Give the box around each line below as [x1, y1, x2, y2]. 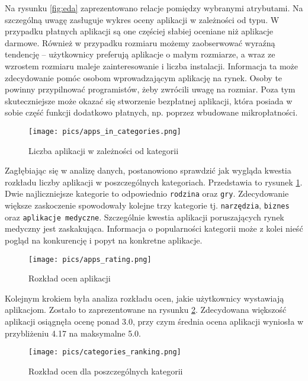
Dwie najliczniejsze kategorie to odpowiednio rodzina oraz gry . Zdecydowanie [5, 187, 289, 200]
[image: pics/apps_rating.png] [28, 255, 152, 264]
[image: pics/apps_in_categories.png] [28, 127, 181, 136]
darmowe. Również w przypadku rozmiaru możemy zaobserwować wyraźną [5, 36, 275, 49]
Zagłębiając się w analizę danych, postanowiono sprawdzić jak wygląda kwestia [5, 164, 291, 177]
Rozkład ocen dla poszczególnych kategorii [28, 364, 183, 377]
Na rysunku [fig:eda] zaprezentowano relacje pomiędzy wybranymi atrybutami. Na [5, 2, 303, 14]
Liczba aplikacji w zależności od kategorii [28, 144, 179, 156]
